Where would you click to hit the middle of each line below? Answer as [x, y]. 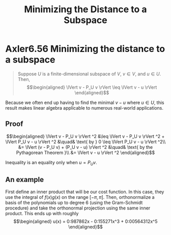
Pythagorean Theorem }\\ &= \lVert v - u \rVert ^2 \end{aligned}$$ [85, 152]
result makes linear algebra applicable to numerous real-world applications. [84, 108]
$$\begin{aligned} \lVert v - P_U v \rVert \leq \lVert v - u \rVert [92, 87]
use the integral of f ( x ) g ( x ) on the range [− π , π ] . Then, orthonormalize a [80, 197]
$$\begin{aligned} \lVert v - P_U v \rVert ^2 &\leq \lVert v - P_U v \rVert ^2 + [85, 136]
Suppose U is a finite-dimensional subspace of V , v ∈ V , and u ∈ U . [89, 74]
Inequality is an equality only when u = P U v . [51, 163]
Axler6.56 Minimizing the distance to [85, 49]
